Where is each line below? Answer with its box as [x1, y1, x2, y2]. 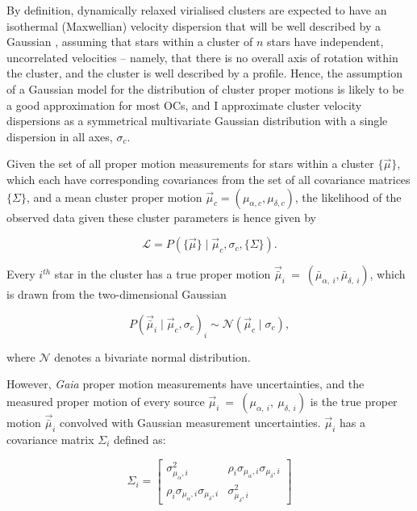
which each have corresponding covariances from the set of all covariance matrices [6, 170, 411, 187]
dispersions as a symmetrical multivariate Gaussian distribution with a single [6, 112, 388, 129]
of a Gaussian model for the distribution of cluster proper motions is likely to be [6, 80, 404, 97]
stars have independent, [266, 33, 384, 50]
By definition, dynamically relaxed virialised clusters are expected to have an [6, 2, 387, 18]
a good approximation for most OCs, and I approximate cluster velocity [6, 96, 362, 113]
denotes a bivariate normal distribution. [54, 348, 251, 365]
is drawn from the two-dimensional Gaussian [6, 286, 227, 303]
